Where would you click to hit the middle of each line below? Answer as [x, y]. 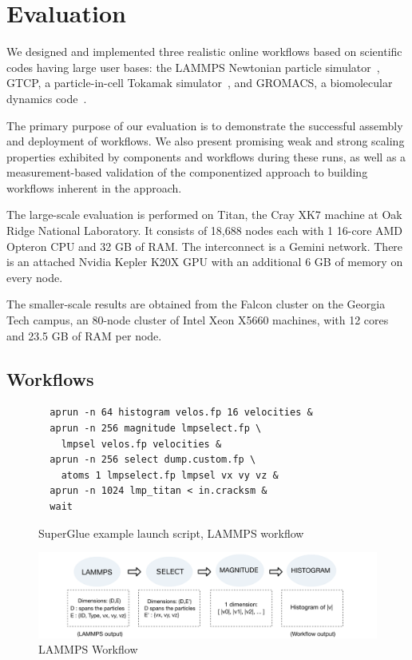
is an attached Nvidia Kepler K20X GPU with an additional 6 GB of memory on [205, 262]
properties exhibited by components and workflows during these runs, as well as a [206, 156]
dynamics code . [47, 98]
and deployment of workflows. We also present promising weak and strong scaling [206, 141]
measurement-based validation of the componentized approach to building [187, 172]
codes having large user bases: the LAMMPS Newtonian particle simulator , [193, 67]
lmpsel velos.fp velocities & [141, 444]
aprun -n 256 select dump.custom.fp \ [153, 460]
